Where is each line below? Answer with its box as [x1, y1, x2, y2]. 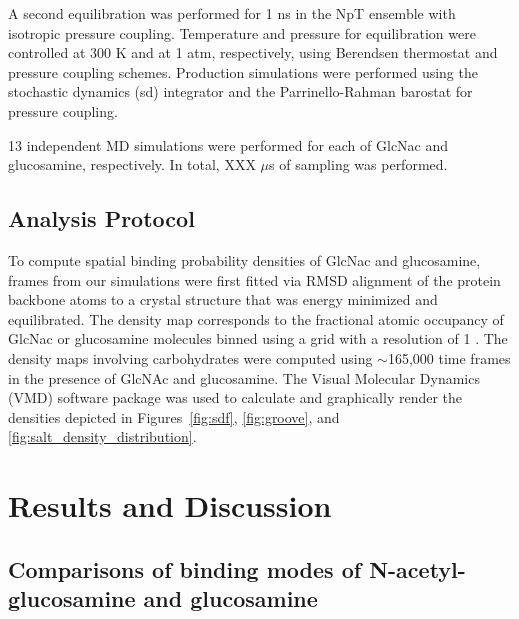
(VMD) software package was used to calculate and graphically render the [8, 387, 463, 408]
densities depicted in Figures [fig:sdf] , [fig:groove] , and [8, 406, 340, 427]
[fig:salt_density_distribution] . [8, 426, 197, 447]
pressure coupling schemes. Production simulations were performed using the [8, 61, 478, 82]
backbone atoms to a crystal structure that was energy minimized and [8, 289, 438, 310]
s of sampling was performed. [269, 154, 448, 175]
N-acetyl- [369, 553, 466, 584]
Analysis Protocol [8, 203, 195, 234]
